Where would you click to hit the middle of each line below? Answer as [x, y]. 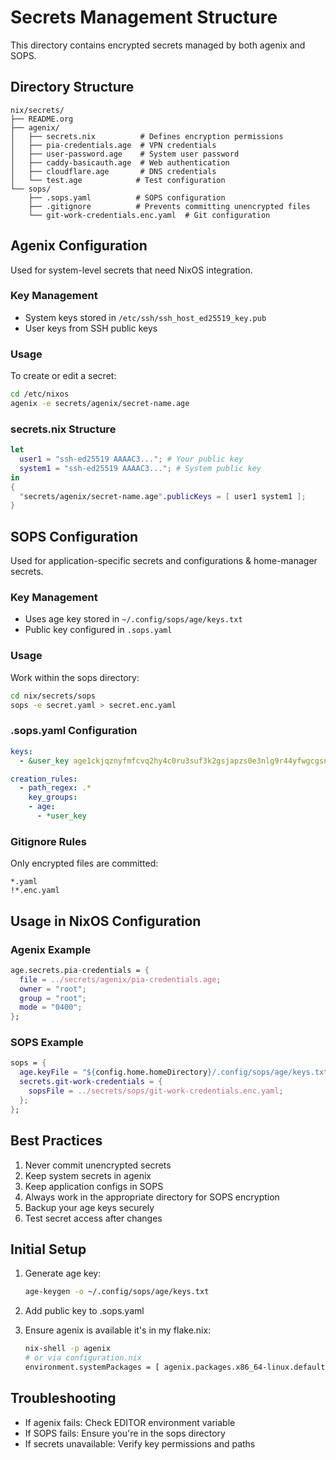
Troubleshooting [63, 1398]
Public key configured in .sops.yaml [98, 630]
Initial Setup [48, 1249]
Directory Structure [72, 87]
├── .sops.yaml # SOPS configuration [127, 197]
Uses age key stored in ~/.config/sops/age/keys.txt [133, 619]
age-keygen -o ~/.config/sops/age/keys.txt [117, 1292]
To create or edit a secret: [63, 376]
